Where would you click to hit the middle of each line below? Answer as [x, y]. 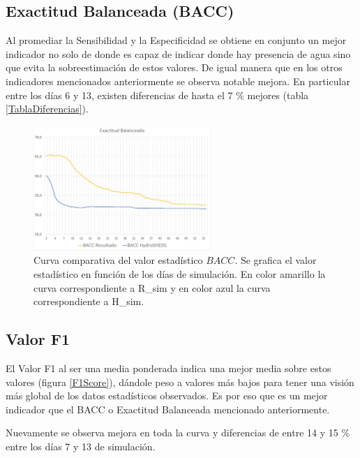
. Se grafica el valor [276, 260]
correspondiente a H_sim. [89, 301]
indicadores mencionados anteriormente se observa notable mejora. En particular [178, 81]
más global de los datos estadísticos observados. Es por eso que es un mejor [167, 396]
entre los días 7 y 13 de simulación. [81, 446]
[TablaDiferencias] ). [47, 109]
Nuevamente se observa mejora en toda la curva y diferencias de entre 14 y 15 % [178, 433]
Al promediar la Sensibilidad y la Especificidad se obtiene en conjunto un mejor [176, 40]
